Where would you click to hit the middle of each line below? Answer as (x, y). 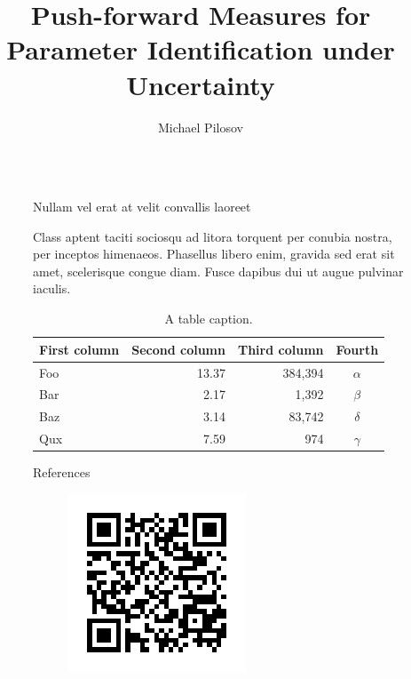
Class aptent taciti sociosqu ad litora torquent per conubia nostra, (213, 236)
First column (79, 349)
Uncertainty (201, 84)
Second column (178, 349)
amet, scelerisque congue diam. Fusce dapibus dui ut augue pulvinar (218, 271)
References (62, 472)
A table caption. (209, 319)
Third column (281, 349)
